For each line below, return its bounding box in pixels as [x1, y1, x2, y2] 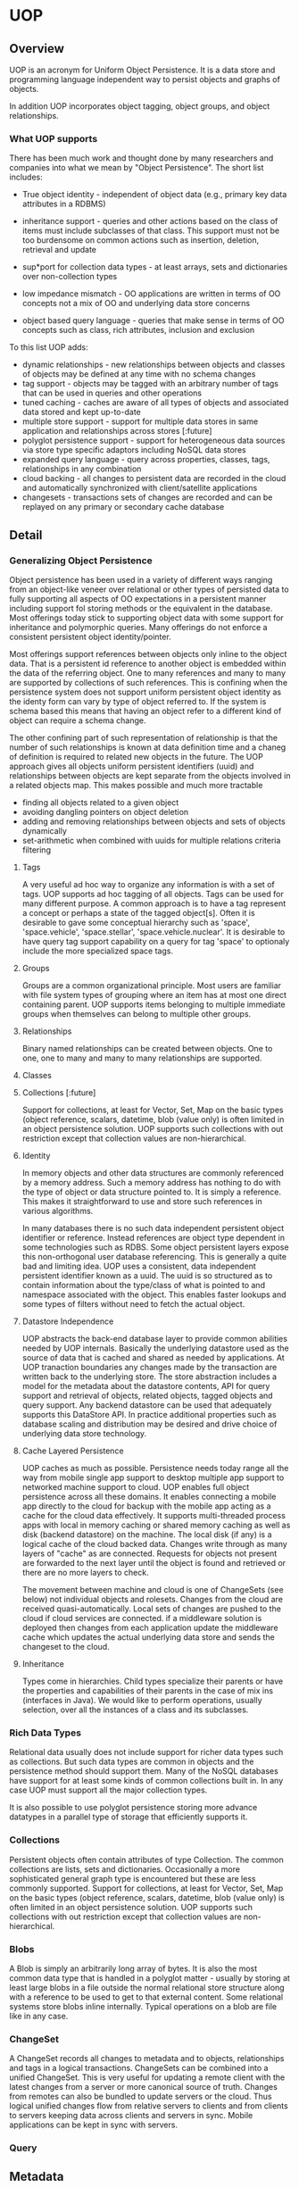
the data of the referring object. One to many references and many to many [9, 667, 287, 678]
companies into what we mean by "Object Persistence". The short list [9, 162, 264, 173]
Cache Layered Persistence [21, 1445, 124, 1456]
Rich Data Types [9, 1726, 82, 1739]
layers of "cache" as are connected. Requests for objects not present [21, 1548, 278, 1559]
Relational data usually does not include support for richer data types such [9, 1747, 284, 1758]
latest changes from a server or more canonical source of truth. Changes [9, 2082, 278, 2092]
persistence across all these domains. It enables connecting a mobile [21, 1491, 277, 1502]
